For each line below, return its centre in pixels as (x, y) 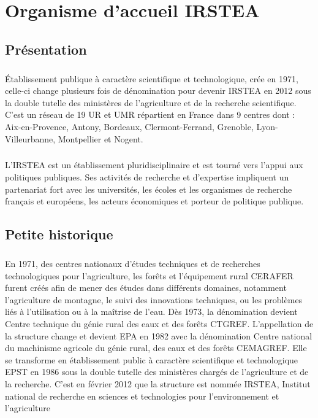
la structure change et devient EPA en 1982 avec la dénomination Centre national (159, 335)
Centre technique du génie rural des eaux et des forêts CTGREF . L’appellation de (159, 323)
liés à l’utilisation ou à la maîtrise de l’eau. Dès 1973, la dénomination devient (151, 312)
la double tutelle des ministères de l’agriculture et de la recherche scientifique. (151, 102)
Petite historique (59, 234)
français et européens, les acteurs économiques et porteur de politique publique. (154, 201)
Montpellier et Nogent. (100, 138)
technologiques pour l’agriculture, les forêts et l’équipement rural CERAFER (149, 275)
